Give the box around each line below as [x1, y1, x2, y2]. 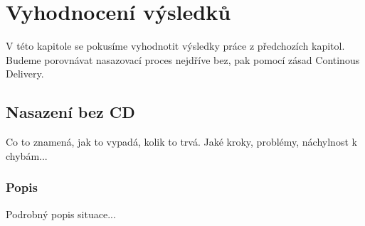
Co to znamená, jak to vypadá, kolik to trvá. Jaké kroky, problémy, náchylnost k [6, 134, 357, 149]
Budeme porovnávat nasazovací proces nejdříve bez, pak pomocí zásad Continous [6, 52, 360, 67]
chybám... [6, 148, 48, 163]
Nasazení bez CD [6, 101, 135, 123]
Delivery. [6, 66, 44, 81]
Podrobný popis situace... [6, 206, 116, 221]
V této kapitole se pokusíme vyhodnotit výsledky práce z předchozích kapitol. [6, 38, 345, 53]
